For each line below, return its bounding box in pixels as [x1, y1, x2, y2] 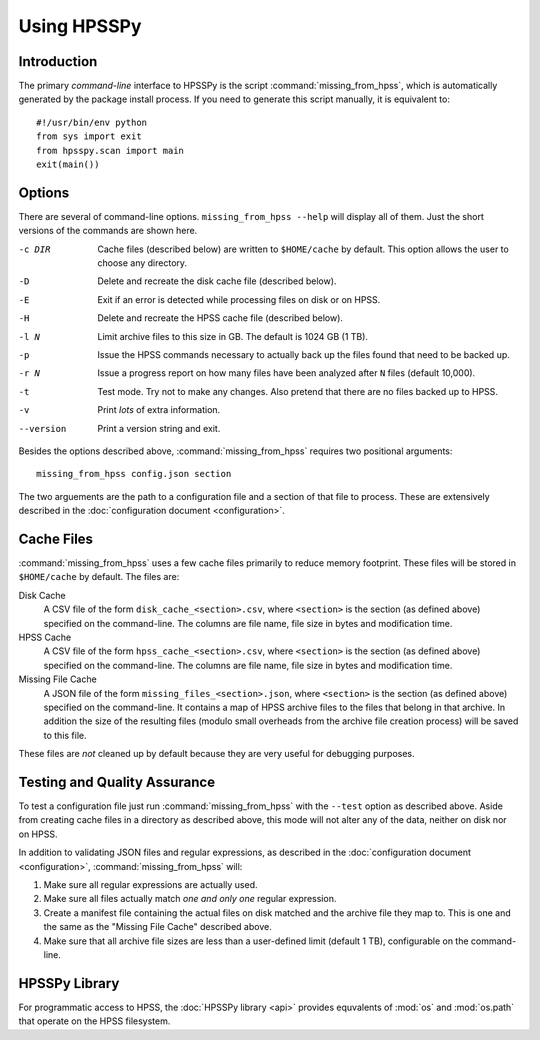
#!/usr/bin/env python [36, 116, 148, 128]
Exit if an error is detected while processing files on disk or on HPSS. [97, 293, 381, 305]
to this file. [43, 729, 87, 741]
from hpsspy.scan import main [36, 145, 185, 156]
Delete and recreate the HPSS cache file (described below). [97, 312, 344, 324]
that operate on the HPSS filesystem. [18, 1015, 171, 1027]
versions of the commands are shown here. [18, 225, 198, 237]
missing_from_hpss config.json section [36, 468, 232, 480]
